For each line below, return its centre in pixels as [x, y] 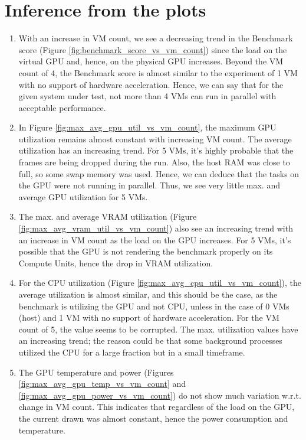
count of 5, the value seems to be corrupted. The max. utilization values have [158, 329]
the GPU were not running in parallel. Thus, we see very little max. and [149, 185]
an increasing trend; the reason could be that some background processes [150, 340]
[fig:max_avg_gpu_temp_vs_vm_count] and [102, 384]
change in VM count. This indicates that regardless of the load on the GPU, [157, 407]
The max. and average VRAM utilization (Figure [108, 216]
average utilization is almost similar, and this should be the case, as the [148, 294]
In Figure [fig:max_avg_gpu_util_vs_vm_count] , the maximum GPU [147, 127]
